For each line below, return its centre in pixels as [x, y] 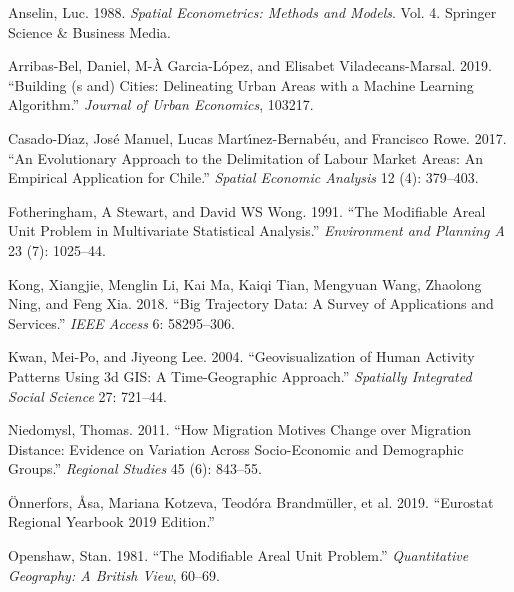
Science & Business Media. [89, 31]
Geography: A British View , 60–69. [114, 574]
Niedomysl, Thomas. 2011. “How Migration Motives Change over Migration [240, 429]
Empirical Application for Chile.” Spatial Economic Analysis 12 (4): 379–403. [243, 177]
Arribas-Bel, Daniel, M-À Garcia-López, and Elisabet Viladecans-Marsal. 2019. [250, 65]
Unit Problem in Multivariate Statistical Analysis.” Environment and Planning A [256, 230]
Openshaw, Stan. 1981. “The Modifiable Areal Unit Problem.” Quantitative [238, 555]
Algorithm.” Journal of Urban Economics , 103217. [161, 104]
